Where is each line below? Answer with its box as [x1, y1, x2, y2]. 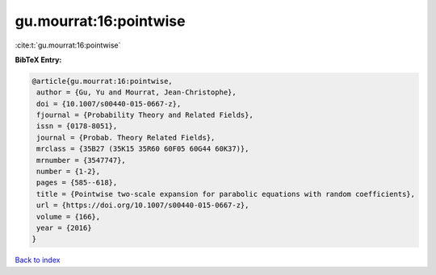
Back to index [15, 255, 61, 265]
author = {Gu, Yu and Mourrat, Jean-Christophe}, [36, 88, 237, 97]
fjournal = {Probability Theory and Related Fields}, [36, 110, 254, 120]
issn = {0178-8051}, [36, 122, 118, 131]
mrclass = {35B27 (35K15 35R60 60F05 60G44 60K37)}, [36, 144, 249, 153]
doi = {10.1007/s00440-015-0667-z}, [36, 99, 182, 108]
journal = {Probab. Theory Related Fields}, [36, 133, 216, 142]
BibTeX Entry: [15, 55, 62, 65]
